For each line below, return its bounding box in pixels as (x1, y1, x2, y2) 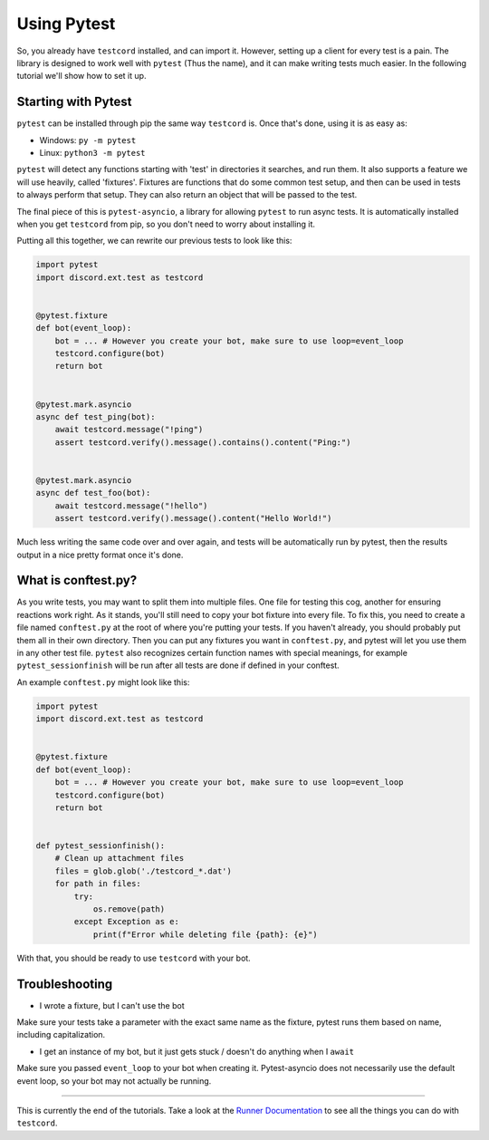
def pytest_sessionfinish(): (35, 841, 166, 851)
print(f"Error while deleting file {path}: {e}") (92, 929, 318, 940)
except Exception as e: (73, 916, 180, 927)
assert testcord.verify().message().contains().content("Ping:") (54, 437, 351, 448)
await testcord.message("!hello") (54, 500, 208, 511)
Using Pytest (16, 14, 116, 34)
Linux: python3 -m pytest (39, 148, 146, 159)
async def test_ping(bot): (35, 412, 156, 422)
